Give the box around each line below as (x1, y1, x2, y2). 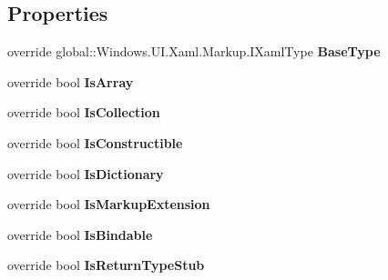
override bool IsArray (7, 72, 134, 91)
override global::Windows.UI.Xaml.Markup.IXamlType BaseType (7, 42, 381, 61)
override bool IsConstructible (7, 133, 183, 152)
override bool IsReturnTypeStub (7, 255, 205, 275)
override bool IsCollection (7, 103, 160, 122)
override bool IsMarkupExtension (7, 195, 210, 214)
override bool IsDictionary (7, 164, 164, 183)
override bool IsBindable (7, 225, 153, 244)
